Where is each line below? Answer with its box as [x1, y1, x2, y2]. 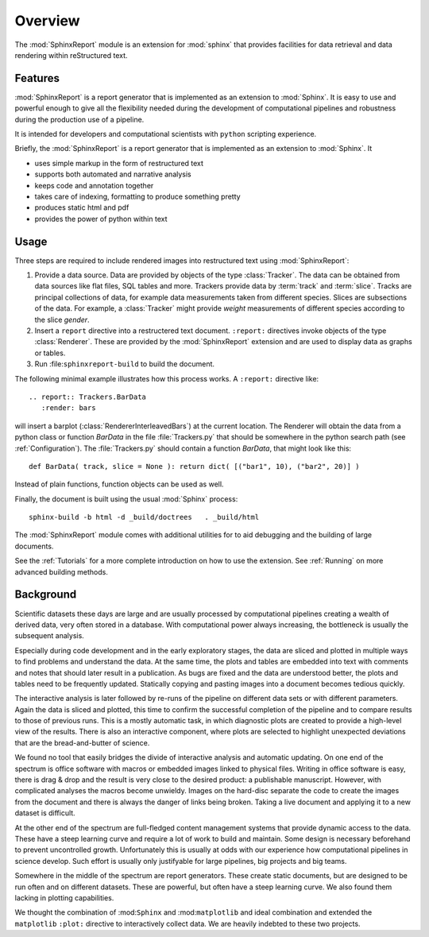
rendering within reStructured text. [14, 50, 128, 60]
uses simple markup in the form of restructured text [34, 158, 204, 168]
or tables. [34, 348, 66, 358]
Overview [14, 12, 80, 29]
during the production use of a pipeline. [14, 114, 145, 124]
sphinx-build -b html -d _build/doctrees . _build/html [29, 513, 260, 522]
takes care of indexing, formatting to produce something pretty [34, 192, 242, 201]
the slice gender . [34, 315, 91, 324]
